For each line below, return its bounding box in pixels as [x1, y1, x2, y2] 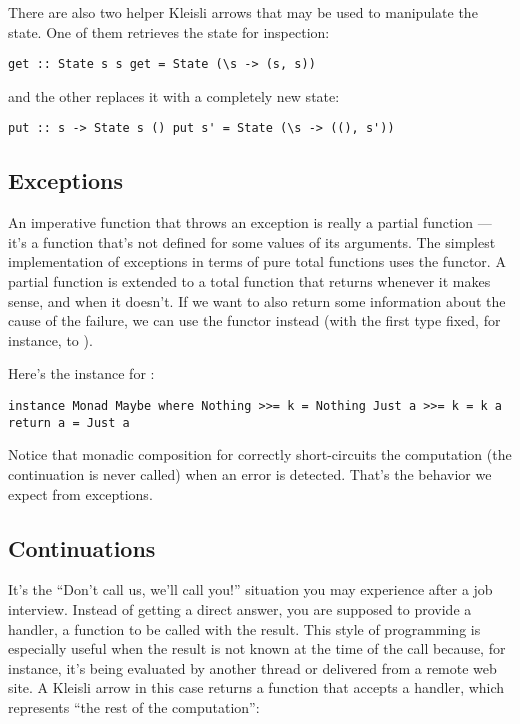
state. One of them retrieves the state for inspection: [8, 21, 330, 42]
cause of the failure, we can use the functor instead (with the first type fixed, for [8, 310, 501, 331]
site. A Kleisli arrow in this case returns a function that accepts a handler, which [8, 677, 505, 698]
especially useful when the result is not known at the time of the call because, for [8, 638, 506, 659]
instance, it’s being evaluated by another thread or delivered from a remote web [8, 657, 497, 678]
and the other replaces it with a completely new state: [8, 85, 340, 106]
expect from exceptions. [8, 483, 153, 504]
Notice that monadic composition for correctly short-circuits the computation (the [8, 444, 512, 465]
